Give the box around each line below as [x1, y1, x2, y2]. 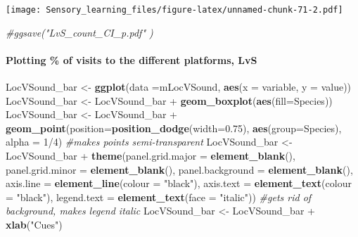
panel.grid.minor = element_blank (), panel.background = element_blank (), [6, 162, 353, 177]
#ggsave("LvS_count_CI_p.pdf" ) [6, 25, 153, 39]
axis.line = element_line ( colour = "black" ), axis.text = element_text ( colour [6, 176, 352, 191]
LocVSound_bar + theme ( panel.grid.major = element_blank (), [6, 148, 295, 163]
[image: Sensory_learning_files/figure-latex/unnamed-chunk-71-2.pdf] [6, 5, 343, 15]
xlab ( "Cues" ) [6, 217, 63, 231]
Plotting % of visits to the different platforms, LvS [6, 52, 257, 67]
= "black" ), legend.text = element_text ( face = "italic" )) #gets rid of [6, 189, 312, 204]
